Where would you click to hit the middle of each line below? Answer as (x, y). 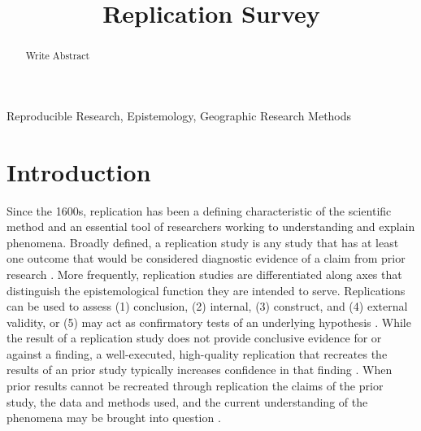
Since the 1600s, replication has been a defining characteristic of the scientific (199, 210)
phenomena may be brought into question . (114, 418)
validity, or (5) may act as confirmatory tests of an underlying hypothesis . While (209, 322)
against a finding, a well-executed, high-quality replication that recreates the (197, 353)
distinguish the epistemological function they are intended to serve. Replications (206, 290)
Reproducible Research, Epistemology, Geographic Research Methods (179, 115)
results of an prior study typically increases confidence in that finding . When (200, 370)
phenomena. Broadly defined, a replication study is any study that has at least (203, 242)
